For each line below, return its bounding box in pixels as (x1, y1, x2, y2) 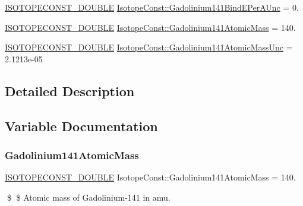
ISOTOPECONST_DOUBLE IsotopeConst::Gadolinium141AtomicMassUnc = (5, 41, 293, 53)
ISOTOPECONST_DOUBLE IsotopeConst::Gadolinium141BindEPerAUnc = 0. (5, 1, 299, 13)
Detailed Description (5, 81, 135, 100)
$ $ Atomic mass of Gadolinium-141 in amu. (7, 191, 171, 203)
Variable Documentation (5, 116, 158, 135)
